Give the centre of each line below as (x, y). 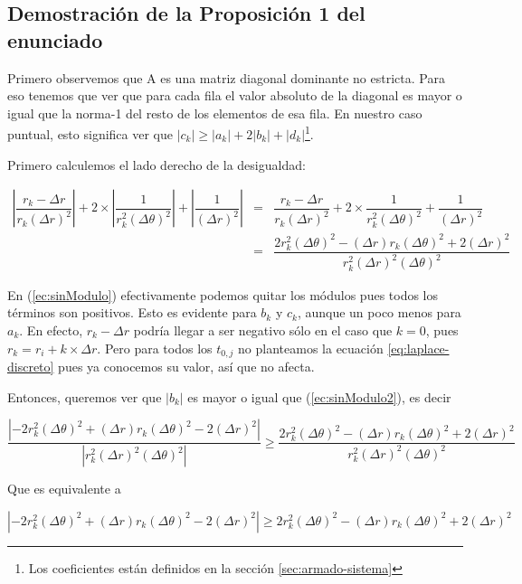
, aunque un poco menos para (379, 312)
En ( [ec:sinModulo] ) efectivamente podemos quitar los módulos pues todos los (223, 294)
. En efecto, (51, 330)
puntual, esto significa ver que (90, 134)
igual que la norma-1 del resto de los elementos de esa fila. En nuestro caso (215, 113)
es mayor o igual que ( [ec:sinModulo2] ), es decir (319, 396)
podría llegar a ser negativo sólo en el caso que (263, 330)
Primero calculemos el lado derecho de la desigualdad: (157, 164)
